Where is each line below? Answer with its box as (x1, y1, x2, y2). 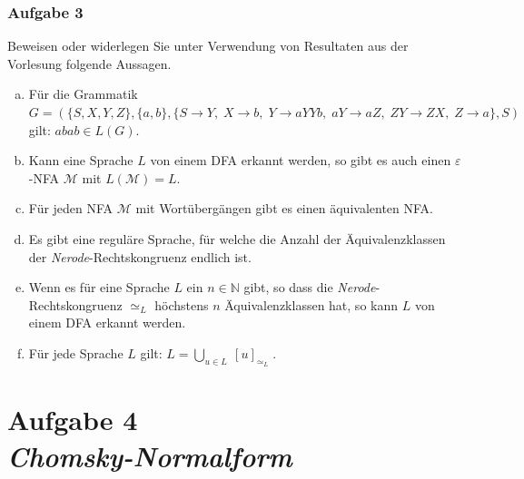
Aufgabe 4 (7, 401, 138, 438)
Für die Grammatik (28, 84, 138, 103)
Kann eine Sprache (28, 151, 133, 170)
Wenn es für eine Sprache (28, 278, 170, 297)
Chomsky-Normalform (7, 436, 292, 474)
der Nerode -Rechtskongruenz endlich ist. (28, 247, 252, 266)
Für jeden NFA (28, 199, 114, 218)
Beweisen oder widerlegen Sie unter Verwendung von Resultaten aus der (7, 36, 409, 55)
